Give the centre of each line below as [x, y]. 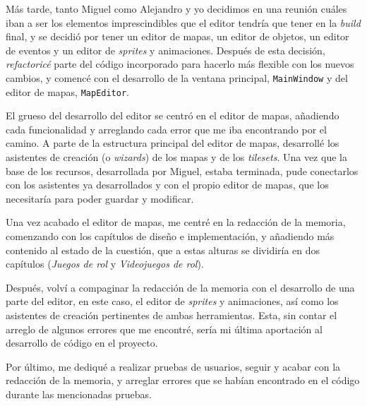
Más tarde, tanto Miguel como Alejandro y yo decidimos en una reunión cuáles [176, 8]
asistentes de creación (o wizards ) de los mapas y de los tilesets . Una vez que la [176, 157]
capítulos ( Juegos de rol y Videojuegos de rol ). [105, 264]
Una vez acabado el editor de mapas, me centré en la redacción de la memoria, [176, 222]
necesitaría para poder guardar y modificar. [100, 198]
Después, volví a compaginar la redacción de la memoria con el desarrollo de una [180, 287]
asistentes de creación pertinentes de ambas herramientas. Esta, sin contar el [172, 315]
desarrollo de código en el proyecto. [82, 343]
